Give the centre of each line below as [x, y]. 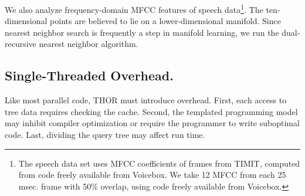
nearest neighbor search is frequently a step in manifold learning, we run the [142, 32]
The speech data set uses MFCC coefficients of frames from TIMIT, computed [159, 163]
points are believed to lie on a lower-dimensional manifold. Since [165, 21]
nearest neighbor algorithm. [89, 44]
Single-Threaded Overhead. [89, 75]
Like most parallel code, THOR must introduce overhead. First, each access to [146, 100]
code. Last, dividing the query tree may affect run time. [105, 135]
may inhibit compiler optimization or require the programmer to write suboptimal [152, 123]
